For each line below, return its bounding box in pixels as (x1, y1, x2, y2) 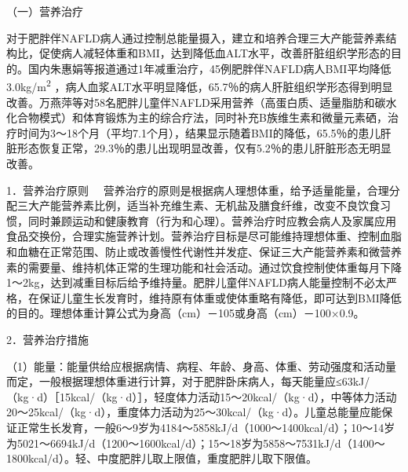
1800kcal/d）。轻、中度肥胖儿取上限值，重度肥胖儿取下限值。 (6, 450, 317, 467)
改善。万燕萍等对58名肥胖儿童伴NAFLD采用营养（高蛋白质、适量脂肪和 (6, 93, 375, 110)
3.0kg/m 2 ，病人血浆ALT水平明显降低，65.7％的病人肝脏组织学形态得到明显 (6, 76, 393, 95)
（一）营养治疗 (6, 3, 83, 19)
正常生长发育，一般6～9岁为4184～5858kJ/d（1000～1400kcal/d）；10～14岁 (16, 419, 395, 435)
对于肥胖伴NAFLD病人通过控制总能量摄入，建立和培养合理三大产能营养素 (6, 29, 386, 46)
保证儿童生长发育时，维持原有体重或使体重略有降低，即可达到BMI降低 (38, 289, 402, 306)
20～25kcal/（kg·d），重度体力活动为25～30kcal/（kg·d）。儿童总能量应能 (6, 404, 382, 420)
